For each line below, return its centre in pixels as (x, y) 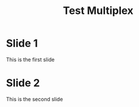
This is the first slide (30, 59)
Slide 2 (23, 83)
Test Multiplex (98, 11)
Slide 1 (22, 43)
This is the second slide (34, 99)
